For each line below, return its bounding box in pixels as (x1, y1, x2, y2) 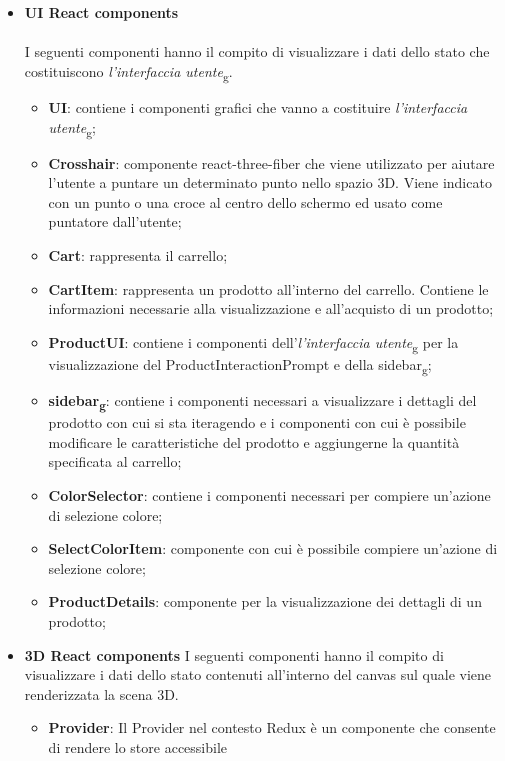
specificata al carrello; (48, 451, 182, 472)
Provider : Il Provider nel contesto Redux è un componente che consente (48, 717, 496, 738)
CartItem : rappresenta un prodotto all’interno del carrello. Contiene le (48, 278, 489, 299)
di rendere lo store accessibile (48, 736, 228, 757)
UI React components (24, 2, 179, 22)
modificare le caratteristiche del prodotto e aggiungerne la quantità (48, 431, 460, 452)
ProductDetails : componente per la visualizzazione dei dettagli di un (48, 591, 482, 612)
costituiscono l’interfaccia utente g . (24, 60, 233, 84)
